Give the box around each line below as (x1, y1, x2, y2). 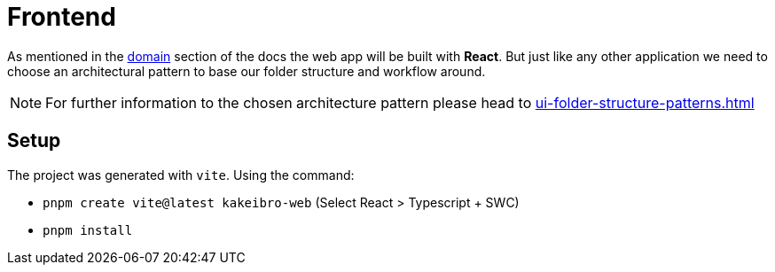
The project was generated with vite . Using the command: (7, 167, 355, 183)
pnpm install (43, 222, 133, 237)
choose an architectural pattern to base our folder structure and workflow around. (7, 63, 486, 79)
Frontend (7, 2, 116, 32)
